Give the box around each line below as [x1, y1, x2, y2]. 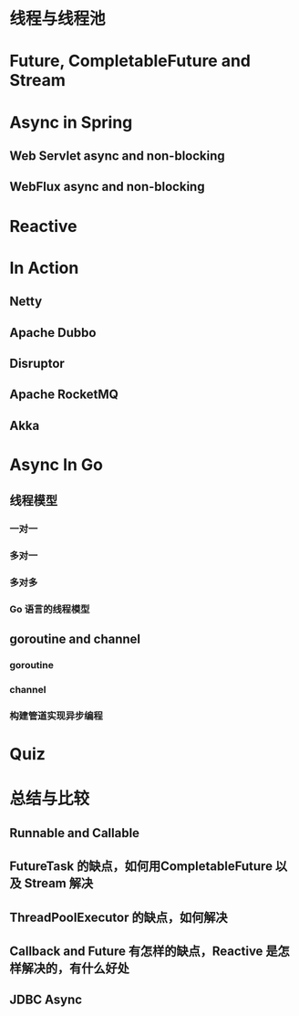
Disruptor [9, 355, 66, 371]
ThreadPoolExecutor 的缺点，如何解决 [9, 909, 228, 925]
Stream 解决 [24, 875, 94, 891]
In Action [9, 257, 79, 278]
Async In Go [9, 454, 103, 475]
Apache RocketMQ [9, 387, 119, 403]
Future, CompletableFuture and [9, 51, 252, 71]
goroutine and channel [9, 632, 141, 647]
